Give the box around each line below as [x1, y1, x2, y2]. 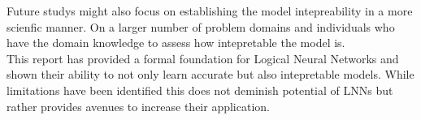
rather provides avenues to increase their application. [7, 97, 270, 114]
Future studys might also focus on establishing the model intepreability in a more [7, 2, 413, 19]
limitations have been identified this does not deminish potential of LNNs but [7, 81, 393, 98]
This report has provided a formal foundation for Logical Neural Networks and [7, 49, 399, 66]
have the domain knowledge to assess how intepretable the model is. [7, 34, 345, 51]
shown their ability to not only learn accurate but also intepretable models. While [7, 66, 414, 83]
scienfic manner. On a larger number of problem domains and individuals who [7, 18, 395, 35]
